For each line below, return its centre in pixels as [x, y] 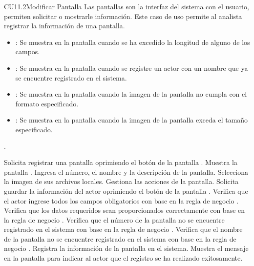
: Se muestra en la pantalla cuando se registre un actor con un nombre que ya [132, 68]
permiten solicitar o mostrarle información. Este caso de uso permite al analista [123, 16]
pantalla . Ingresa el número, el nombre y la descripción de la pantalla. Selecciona [126, 172]
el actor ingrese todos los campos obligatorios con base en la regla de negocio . [121, 200]
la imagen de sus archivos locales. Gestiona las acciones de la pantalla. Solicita [121, 181]
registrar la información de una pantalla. [64, 26]
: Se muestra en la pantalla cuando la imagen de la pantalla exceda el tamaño [132, 120]
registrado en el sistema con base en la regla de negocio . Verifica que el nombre [123, 229]
